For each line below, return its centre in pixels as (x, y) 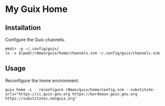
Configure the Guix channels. (35, 39)
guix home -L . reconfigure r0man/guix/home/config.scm (64, 89)
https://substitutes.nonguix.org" (41, 98)
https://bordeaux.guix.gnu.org (105, 94)
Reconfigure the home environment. (42, 80)
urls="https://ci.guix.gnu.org (38, 94)
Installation (23, 28)
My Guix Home (36, 9)
